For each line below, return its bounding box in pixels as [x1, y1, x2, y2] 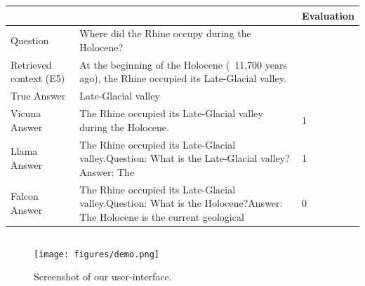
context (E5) [11, 71, 65, 86]
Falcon [11, 189, 39, 203]
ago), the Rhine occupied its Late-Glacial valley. [79, 71, 286, 86]
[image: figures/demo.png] [34, 249, 159, 259]
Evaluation [302, 8, 354, 22]
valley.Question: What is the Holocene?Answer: [79, 196, 283, 210]
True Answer [11, 88, 66, 103]
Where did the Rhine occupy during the [79, 26, 251, 41]
